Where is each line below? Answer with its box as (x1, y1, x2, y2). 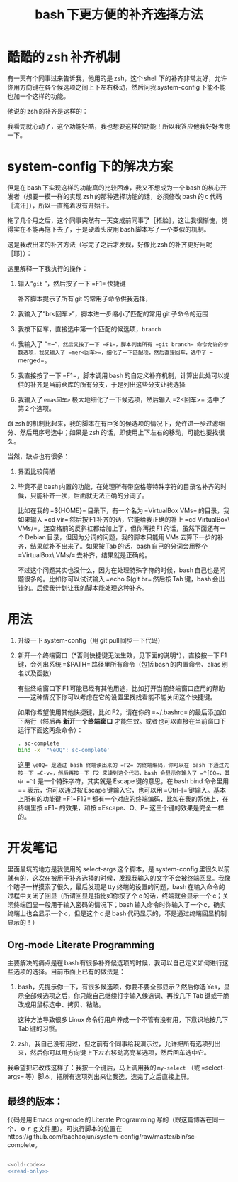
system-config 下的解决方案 (7, 159, 174, 175)
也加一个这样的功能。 (7, 92, 69, 100)
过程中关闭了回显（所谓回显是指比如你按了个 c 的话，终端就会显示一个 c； (7, 891, 223, 900)
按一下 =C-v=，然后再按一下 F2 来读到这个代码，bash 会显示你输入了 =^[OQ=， (17, 769, 225, 777)
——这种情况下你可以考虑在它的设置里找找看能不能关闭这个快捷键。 (17, 692, 217, 701)
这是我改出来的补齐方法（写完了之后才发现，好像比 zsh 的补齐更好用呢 (7, 240, 212, 249)
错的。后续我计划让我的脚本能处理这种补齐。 (17, 584, 149, 592)
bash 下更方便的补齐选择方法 (35, 6, 203, 23)
